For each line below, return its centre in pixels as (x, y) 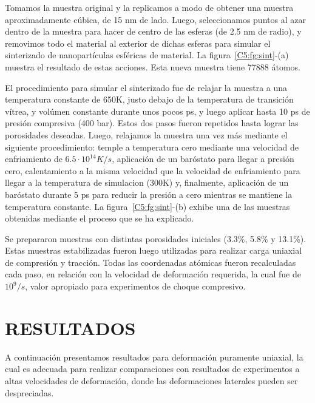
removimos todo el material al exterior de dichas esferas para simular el (138, 43)
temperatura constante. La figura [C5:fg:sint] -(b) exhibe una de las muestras (147, 206)
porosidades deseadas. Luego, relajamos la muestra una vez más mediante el (146, 134)
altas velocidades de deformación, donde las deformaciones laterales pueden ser (151, 380)
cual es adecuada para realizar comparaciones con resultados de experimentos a (152, 369)
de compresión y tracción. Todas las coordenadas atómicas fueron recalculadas (151, 262)
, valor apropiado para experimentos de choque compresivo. (135, 286)
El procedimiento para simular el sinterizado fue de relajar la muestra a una (146, 87)
